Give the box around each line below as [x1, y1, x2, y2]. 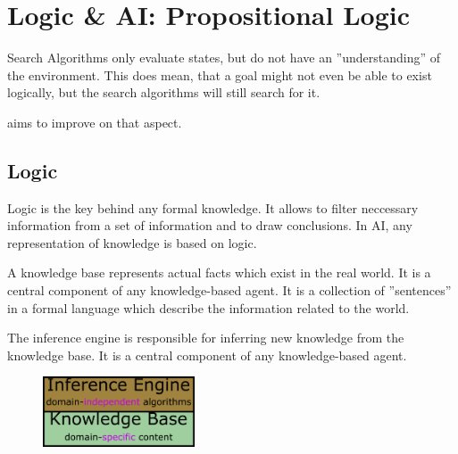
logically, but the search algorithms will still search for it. [7, 83, 321, 102]
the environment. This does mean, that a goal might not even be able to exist [7, 65, 432, 84]
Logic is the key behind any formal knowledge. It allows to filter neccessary [7, 198, 419, 217]
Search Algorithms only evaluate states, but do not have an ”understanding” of [7, 48, 441, 67]
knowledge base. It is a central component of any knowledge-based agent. [7, 345, 407, 364]
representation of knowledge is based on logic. [7, 233, 257, 252]
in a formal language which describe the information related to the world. [7, 298, 410, 317]
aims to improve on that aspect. [7, 112, 182, 131]
